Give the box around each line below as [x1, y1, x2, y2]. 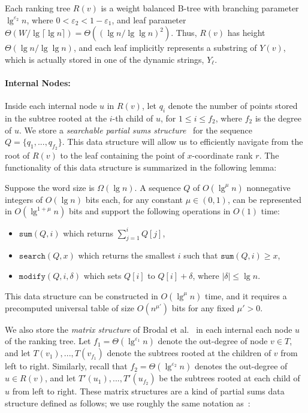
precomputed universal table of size [5, 301, 135, 314]
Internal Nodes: [5, 76, 71, 89]
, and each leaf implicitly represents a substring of [73, 41, 257, 54]
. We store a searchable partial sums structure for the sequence [19, 123, 252, 136]
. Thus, [171, 26, 197, 39]
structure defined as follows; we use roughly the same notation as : [5, 396, 250, 409]
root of [5, 149, 30, 162]
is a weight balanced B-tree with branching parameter [101, 2, 299, 14]
